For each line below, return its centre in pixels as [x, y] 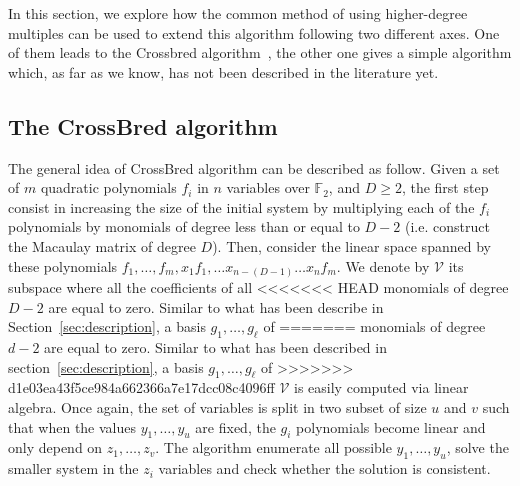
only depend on [55, 447]
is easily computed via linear [381, 387]
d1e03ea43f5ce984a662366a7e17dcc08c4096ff [141, 387]
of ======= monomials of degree [374, 326]
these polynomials [63, 265]
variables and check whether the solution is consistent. [324, 468]
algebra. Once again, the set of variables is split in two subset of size [217, 407]
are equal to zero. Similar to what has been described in [215, 347]
